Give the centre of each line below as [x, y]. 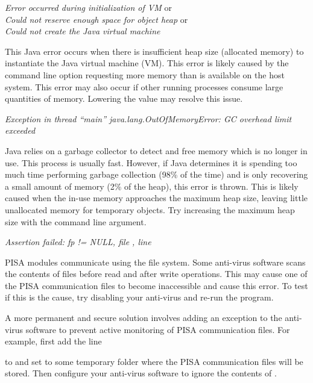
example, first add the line [53, 341]
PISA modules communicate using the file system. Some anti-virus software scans [155, 262]
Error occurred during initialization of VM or [88, 7]
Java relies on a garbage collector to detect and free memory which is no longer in [156, 150]
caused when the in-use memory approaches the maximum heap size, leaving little [156, 198]
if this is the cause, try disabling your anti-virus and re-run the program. [139, 297]
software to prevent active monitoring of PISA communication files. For [158, 329]
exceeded [20, 130]
